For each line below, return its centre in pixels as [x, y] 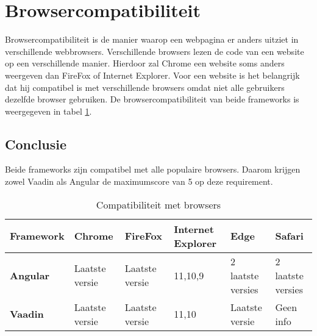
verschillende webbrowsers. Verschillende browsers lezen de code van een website [155, 51]
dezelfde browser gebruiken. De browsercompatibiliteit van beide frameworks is [152, 99]
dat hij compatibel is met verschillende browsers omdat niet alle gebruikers [145, 87]
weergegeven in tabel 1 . [48, 111]
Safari [289, 236]
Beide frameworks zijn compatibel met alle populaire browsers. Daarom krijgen [153, 169]
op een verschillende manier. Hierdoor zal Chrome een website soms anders [145, 63]
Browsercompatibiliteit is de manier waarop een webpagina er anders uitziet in [152, 39]
